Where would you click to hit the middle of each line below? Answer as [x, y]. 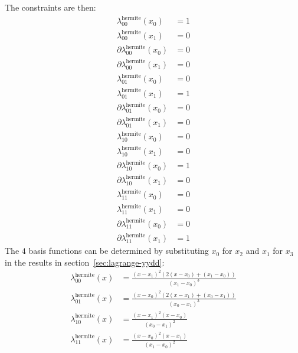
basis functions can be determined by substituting [119, 251]
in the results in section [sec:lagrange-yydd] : [85, 262]
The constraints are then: [50, 7]
